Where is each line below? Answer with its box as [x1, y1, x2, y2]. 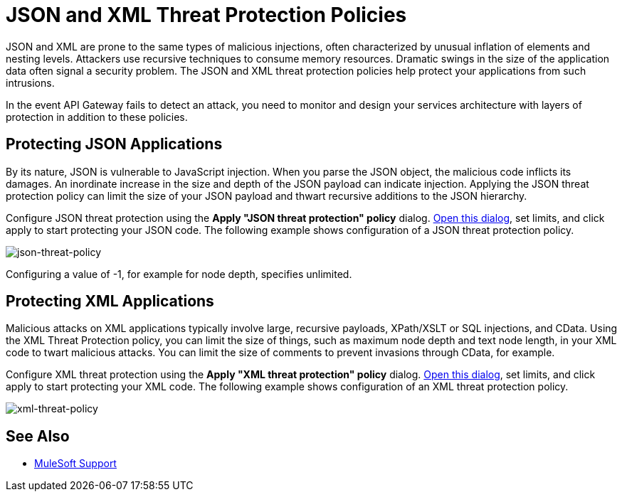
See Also [6, 427, 70, 445]
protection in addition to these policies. [6, 110, 188, 123]
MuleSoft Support [34, 457, 117, 470]
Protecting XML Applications [6, 292, 214, 311]
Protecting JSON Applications [6, 135, 223, 154]
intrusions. [6, 76, 55, 89]
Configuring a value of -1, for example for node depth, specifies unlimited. [6, 267, 352, 280]
